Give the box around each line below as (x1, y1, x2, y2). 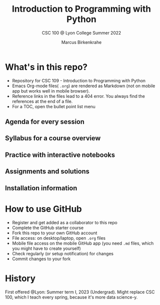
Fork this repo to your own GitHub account (12, 230, 97, 236)
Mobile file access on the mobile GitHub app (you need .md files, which (12, 240, 154, 246)
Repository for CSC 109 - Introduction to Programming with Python (12, 77, 146, 83)
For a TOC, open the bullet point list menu (12, 103, 96, 109)
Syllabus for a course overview (5, 134, 101, 142)
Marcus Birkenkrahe (61, 39, 102, 45)
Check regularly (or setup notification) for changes (12, 250, 114, 256)
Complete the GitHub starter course (12, 225, 84, 230)
